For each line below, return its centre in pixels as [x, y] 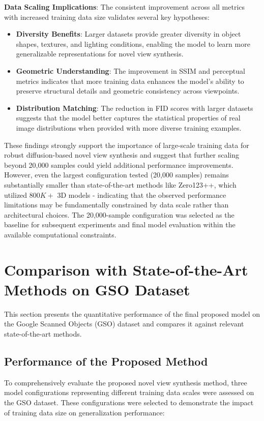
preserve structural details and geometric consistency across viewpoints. [128, 91]
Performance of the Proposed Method [106, 361]
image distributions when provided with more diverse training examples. [129, 127]
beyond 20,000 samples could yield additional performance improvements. [119, 164]
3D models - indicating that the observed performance [142, 194]
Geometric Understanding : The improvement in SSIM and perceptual [130, 70]
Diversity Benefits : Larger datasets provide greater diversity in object [128, 34]
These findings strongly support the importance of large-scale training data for [127, 145]
